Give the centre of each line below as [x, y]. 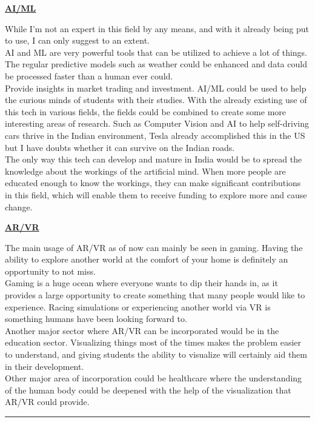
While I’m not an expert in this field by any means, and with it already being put [157, 28]
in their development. [45, 366]
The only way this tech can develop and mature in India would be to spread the [154, 159]
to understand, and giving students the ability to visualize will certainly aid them [156, 354]
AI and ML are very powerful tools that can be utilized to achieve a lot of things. [156, 52]
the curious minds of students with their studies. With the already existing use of [156, 100]
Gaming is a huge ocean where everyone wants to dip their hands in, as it [141, 283]
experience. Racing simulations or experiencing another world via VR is [138, 306]
